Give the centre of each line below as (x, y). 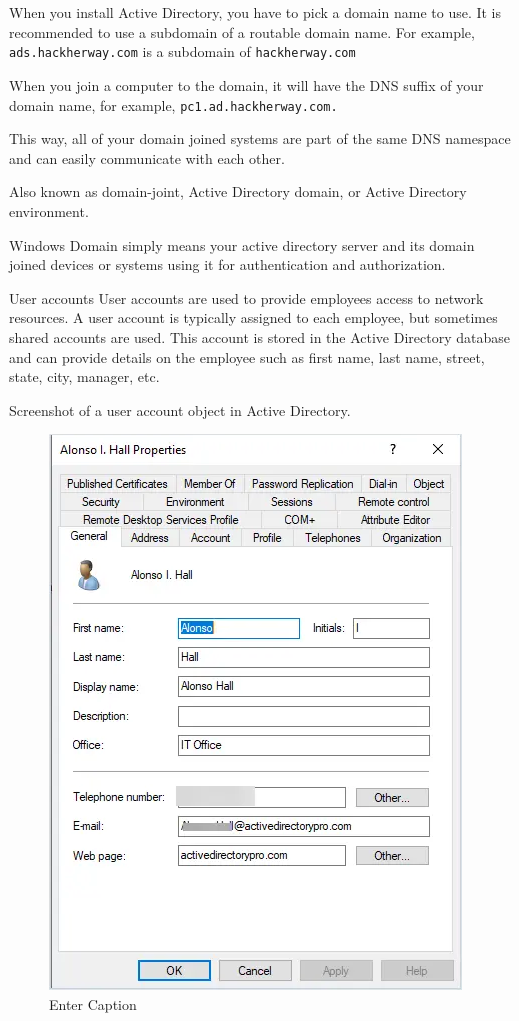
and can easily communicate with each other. (147, 157)
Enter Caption (93, 1003)
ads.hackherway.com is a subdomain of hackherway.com (182, 51)
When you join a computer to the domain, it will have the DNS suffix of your (246, 84)
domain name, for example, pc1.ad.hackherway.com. (173, 104)
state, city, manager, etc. (84, 376)
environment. (49, 210)
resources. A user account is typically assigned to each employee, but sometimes (253, 317)
